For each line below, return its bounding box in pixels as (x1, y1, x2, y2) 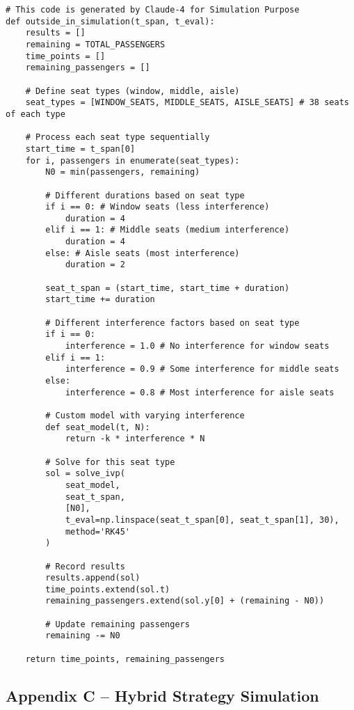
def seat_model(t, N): (45, 422, 150, 432)
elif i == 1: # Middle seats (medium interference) (45, 225, 290, 235)
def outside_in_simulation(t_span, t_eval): (6, 16, 215, 26)
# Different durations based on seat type (45, 190, 245, 200)
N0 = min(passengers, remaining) (45, 167, 200, 177)
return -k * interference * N (65, 434, 205, 444)
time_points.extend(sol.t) (45, 584, 170, 594)
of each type (6, 109, 65, 119)
